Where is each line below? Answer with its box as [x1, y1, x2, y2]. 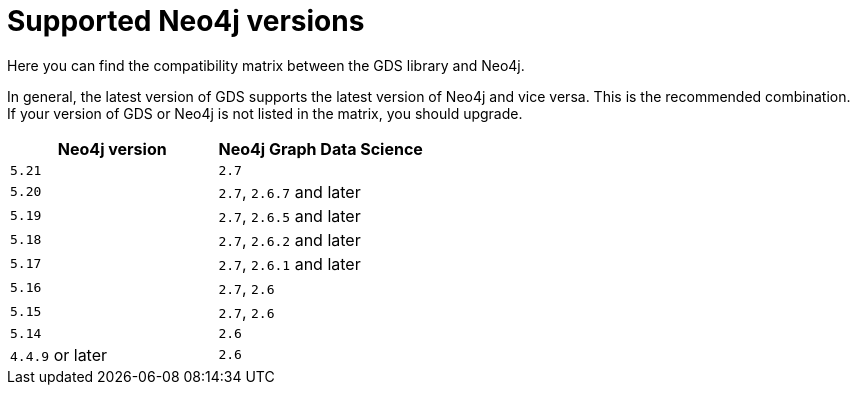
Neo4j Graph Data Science [218, 138, 423, 159]
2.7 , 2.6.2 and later [218, 229, 361, 250]
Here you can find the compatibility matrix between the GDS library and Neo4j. [7, 56, 525, 74]
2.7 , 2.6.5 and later [218, 205, 361, 226]
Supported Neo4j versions [7, 4, 365, 38]
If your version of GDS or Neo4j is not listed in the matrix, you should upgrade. [7, 104, 523, 122]
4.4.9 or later [10, 344, 108, 365]
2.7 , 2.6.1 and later [218, 253, 361, 274]
